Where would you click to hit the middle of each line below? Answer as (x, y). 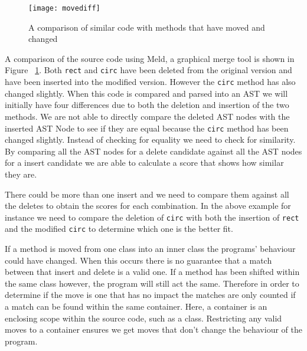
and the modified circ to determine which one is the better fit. (119, 229)
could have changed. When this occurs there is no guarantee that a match (138, 260)
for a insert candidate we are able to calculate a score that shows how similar (144, 163)
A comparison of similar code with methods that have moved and (147, 27)
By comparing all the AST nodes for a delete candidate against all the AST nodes (153, 151)
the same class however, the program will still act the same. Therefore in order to (152, 283)
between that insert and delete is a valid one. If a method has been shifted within (152, 272)
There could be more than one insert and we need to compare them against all (147, 194)
